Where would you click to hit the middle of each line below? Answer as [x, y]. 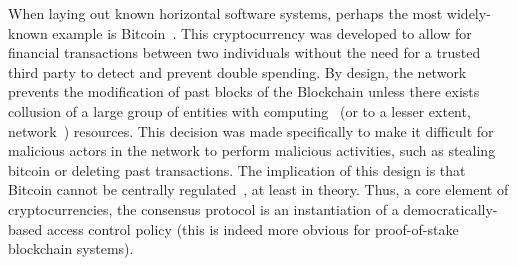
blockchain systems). [71, 248]
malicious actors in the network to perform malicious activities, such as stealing [252, 150]
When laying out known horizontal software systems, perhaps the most [225, 13]
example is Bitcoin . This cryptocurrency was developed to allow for [262, 32]
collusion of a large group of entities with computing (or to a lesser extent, [239, 110]
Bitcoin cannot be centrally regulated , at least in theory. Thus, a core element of [258, 189]
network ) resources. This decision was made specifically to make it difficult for [251, 130]
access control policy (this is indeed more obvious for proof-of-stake [252, 228]
